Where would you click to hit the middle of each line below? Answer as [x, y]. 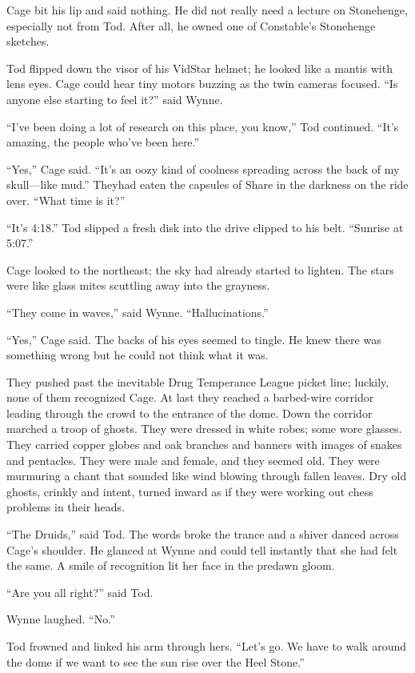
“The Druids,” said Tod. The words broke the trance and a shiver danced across [203, 534]
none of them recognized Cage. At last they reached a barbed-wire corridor [190, 397]
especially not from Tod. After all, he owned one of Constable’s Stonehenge [191, 25]
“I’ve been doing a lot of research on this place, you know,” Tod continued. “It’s [203, 126]
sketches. [28, 41]
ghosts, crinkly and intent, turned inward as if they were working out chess [190, 491]
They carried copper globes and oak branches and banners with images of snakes [204, 445]
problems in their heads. [66, 507]
